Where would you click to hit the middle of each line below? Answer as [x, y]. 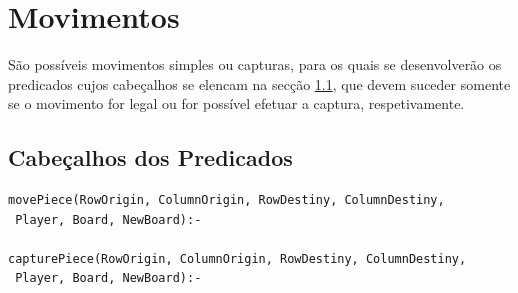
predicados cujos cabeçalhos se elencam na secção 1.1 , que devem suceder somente [259, 83]
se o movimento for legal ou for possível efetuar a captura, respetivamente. [236, 103]
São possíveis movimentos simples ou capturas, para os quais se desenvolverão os [255, 64]
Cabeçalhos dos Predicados [150, 157]
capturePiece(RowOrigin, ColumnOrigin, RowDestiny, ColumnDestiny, [237, 258]
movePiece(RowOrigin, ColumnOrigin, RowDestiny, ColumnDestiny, [226, 200]
